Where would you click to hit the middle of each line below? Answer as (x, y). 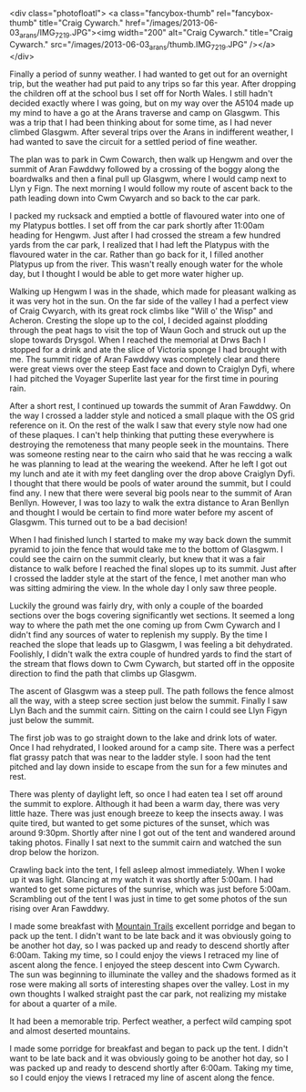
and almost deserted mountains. (70, 1031)
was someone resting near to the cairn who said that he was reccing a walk (151, 454)
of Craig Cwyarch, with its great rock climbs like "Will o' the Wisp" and (141, 311)
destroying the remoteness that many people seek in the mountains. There (149, 444)
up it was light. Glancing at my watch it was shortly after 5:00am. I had (141, 879)
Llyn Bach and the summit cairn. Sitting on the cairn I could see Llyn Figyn (148, 710)
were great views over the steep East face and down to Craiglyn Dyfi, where (153, 369)
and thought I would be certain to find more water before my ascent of (142, 512)
